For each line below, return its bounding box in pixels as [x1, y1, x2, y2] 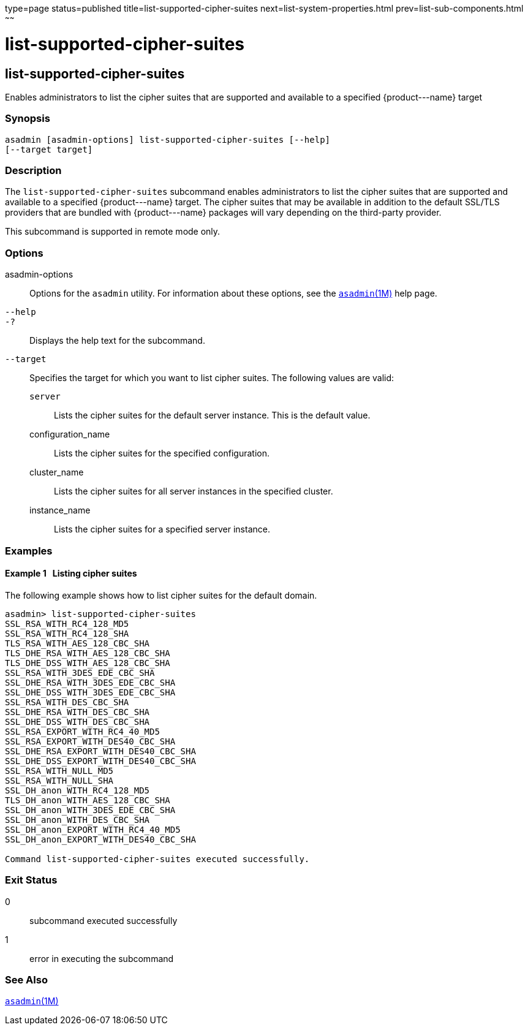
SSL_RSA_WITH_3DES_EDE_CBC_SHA [5, 667, 155, 678]
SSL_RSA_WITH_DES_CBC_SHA [5, 697, 129, 707]
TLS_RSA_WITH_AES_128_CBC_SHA [5, 638, 150, 648]
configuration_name [29, 429, 110, 440]
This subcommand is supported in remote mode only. [5, 226, 221, 237]
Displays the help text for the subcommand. [29, 335, 205, 346]
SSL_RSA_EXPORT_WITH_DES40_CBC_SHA [5, 736, 176, 746]
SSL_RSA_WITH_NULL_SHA [5, 775, 114, 786]
